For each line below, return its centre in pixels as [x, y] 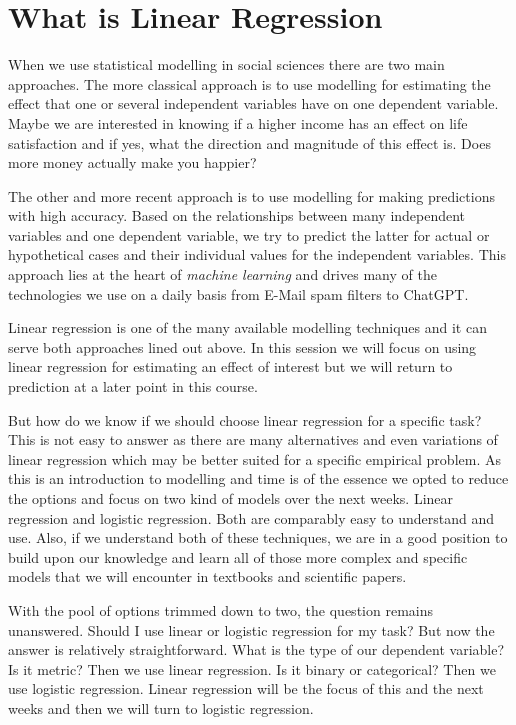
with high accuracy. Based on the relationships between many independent [237, 215]
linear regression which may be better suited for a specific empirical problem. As [254, 458]
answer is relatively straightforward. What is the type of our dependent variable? [256, 649]
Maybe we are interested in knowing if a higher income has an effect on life [238, 122]
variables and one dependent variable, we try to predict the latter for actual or [249, 234]
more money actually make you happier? [132, 162]
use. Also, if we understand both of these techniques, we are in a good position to [258, 537]
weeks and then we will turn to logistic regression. [161, 707]
